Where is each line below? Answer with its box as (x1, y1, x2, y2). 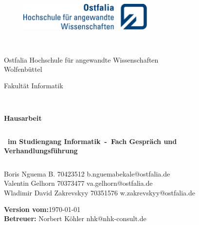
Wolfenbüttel (4, 64, 42, 74)
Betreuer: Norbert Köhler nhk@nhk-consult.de (4, 213, 146, 224)
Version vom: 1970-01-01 (4, 204, 81, 214)
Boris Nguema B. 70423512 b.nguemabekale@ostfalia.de (4, 168, 170, 178)
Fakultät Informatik (4, 80, 63, 90)
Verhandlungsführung (4, 145, 78, 156)
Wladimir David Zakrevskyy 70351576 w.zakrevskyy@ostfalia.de (4, 187, 195, 197)
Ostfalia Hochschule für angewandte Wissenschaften (4, 54, 159, 64)
